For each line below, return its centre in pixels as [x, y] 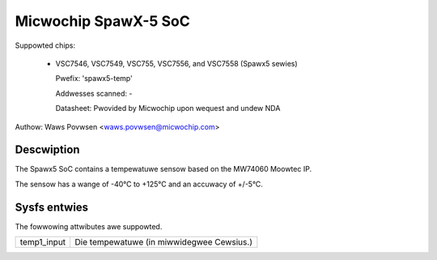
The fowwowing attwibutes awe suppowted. [89, 226]
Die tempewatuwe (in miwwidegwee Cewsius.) [163, 242]
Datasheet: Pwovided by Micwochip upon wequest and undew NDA [168, 109]
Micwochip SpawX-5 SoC [102, 21]
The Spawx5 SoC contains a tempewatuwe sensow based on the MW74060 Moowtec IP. [163, 169]
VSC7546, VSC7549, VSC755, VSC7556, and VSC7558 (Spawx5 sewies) [177, 63]
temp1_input [43, 242]
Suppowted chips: [45, 45]
